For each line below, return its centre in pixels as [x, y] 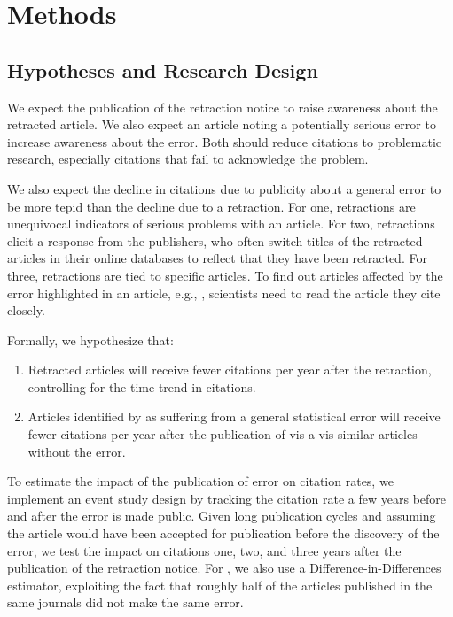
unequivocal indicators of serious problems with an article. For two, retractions [221, 224]
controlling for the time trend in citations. [142, 386]
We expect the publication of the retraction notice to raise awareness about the [223, 107]
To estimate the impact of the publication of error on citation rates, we [200, 481]
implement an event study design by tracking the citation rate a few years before [227, 498]
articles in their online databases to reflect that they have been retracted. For [217, 258]
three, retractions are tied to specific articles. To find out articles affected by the [225, 275]
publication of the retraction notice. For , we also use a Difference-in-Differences [224, 568]
